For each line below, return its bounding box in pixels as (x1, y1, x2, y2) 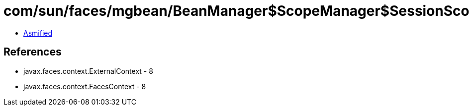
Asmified (23, 28, 53, 37)
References (3, 46, 62, 58)
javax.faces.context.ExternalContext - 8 (23, 66, 153, 75)
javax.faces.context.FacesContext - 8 (23, 82, 146, 91)
